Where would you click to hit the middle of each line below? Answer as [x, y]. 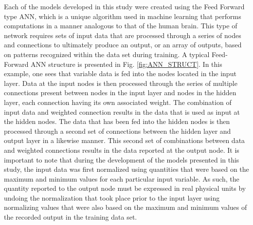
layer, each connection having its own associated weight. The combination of [118, 102]
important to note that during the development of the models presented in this [122, 159]
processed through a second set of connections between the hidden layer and [117, 131]
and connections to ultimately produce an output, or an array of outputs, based [123, 45]
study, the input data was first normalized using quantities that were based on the [126, 169]
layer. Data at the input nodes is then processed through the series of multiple [121, 83]
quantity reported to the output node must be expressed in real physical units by [125, 188]
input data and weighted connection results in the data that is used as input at [122, 112]
